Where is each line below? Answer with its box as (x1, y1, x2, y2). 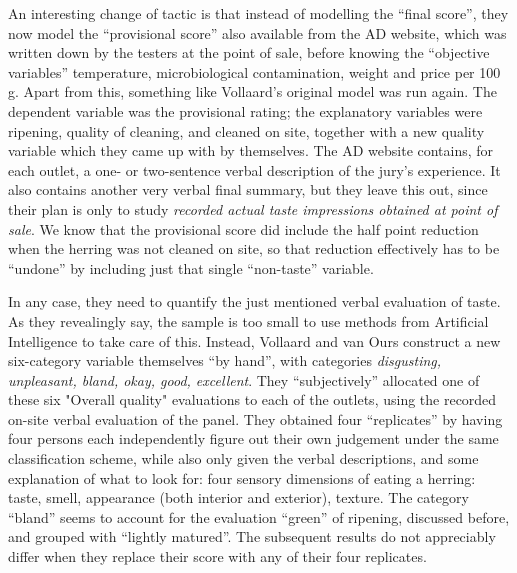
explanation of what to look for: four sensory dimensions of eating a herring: (8, 467, 476, 488)
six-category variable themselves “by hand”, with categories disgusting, (8, 350, 442, 371)
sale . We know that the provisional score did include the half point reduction (8, 218, 479, 239)
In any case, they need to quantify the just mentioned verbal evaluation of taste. (8, 291, 501, 312)
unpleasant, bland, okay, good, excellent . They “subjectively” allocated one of (8, 369, 480, 390)
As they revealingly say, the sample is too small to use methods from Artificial (8, 310, 489, 331)
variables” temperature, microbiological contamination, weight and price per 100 (8, 61, 501, 82)
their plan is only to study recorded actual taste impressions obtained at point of (8, 198, 498, 219)
